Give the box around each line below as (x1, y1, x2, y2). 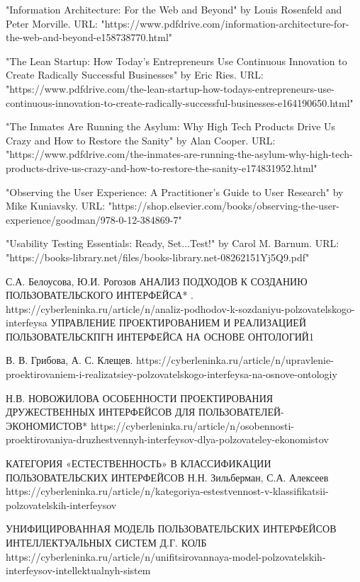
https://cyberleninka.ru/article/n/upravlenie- (136, 353, 334, 367)
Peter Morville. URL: (6, 16, 98, 30)
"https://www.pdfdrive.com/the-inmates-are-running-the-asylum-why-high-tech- (6, 147, 353, 161)
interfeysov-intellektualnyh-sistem (6, 563, 151, 578)
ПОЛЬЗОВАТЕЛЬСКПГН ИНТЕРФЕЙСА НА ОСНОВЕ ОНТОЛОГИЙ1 (6, 329, 314, 343)
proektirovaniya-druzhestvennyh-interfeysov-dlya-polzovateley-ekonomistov (6, 432, 329, 447)
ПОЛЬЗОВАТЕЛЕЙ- (198, 404, 284, 419)
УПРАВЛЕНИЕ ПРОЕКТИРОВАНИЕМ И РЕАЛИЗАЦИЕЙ (50, 315, 306, 330)
